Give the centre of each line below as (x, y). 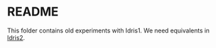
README (33, 12)
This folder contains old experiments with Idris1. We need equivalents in (108, 30)
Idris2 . (16, 37)
